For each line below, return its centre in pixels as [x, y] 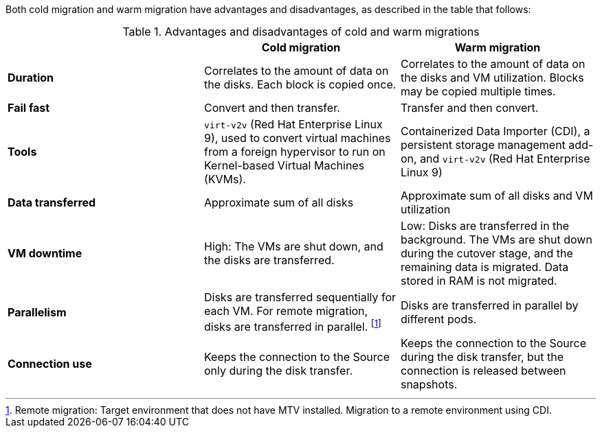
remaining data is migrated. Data [484, 267]
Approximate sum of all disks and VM [497, 196]
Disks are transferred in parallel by [489, 305]
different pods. [438, 319]
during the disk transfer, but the [482, 357]
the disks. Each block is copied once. [300, 84]
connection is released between [483, 371]
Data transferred [52, 202]
